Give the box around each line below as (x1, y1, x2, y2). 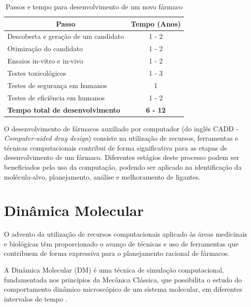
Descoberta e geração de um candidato (7, 31, 124, 41)
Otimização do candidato (7, 43, 83, 54)
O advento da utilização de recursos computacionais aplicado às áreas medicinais (4, 229, 248, 239)
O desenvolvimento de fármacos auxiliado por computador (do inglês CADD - (4, 123, 239, 133)
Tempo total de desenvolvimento (7, 104, 121, 115)
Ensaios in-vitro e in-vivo (7, 56, 83, 66)
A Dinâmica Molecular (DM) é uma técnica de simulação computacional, (4, 265, 224, 275)
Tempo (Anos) (130, 18, 181, 29)
